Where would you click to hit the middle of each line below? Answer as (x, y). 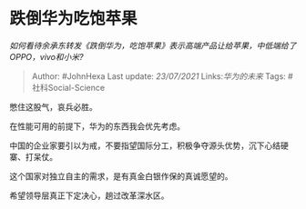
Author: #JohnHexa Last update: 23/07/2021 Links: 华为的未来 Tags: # (162, 76)
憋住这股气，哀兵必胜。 (53, 106)
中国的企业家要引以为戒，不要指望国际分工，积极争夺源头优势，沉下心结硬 (149, 145)
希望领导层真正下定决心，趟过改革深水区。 (89, 195)
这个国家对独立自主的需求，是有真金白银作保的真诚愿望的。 (121, 176)
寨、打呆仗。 (33, 156)
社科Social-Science (68, 87)
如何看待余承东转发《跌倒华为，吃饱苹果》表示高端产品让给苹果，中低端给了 (153, 45)
